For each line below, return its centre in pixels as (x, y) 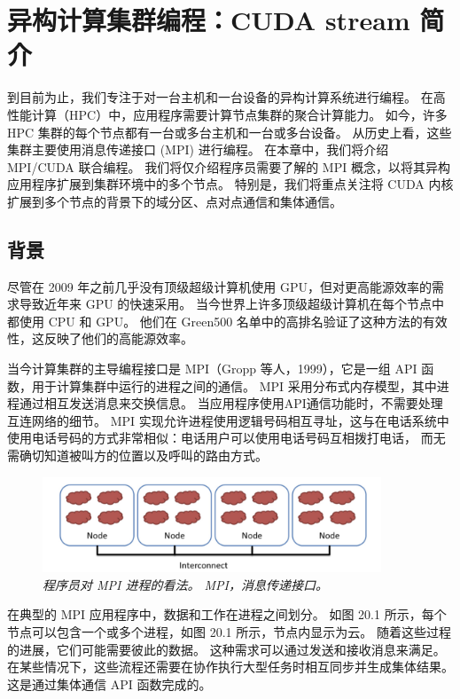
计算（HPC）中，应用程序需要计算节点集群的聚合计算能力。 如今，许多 (239, 114)
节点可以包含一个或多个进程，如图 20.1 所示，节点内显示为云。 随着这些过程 (229, 631)
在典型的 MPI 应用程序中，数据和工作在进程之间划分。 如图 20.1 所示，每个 (227, 614)
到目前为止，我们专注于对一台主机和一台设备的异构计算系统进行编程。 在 (220, 97)
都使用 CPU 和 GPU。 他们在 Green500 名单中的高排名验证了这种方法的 (215, 321)
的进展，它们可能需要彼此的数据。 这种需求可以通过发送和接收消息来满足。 (226, 649)
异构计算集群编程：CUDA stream (209, 20)
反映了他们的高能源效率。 (118, 338)
